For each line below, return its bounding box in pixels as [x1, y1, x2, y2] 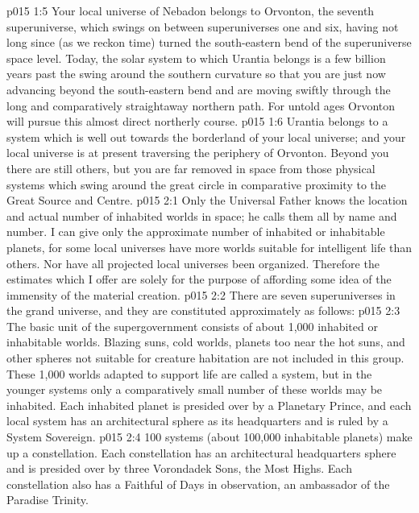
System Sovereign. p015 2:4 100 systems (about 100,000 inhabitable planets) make [6, 428, 413, 445]
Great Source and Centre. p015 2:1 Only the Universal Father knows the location [6, 192, 408, 209]
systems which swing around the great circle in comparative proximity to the [6, 176, 387, 192]
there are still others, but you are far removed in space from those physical [6, 159, 375, 176]
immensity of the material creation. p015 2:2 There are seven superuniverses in [6, 286, 396, 303]
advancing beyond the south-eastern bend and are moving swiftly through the [6, 81, 391, 97]
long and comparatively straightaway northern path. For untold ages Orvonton [6, 97, 396, 114]
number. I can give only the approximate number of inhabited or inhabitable [6, 223, 385, 240]
